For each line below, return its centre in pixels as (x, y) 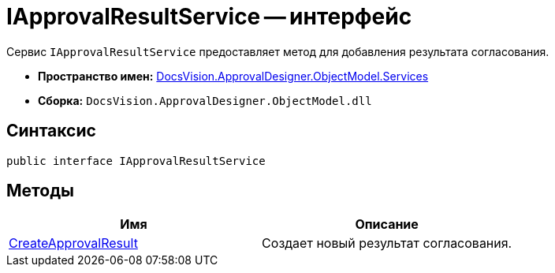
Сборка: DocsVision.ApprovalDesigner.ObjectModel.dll (205, 100)
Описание (387, 224)
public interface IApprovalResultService (136, 161)
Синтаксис (51, 131)
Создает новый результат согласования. (387, 243)
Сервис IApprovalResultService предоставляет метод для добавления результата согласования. (278, 51)
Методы (40, 191)
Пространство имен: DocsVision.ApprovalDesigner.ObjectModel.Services (233, 76)
